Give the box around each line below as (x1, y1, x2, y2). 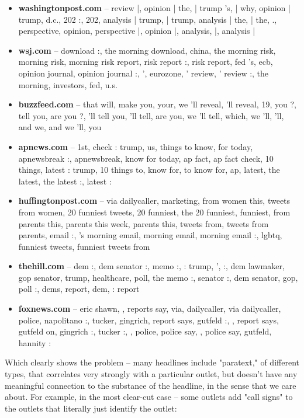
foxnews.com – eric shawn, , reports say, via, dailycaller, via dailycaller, (18, 302, 281, 315)
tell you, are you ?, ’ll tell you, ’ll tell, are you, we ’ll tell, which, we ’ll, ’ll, (18, 109, 284, 121)
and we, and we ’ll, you (18, 121, 102, 133)
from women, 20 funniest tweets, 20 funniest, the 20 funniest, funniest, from (18, 205, 291, 218)
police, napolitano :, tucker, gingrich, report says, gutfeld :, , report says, (18, 313, 279, 326)
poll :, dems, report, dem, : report (18, 283, 140, 295)
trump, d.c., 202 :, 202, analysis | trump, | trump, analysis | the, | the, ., (18, 13, 277, 25)
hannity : (18, 336, 51, 349)
